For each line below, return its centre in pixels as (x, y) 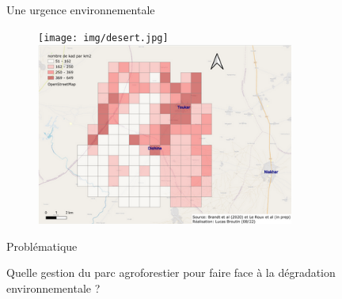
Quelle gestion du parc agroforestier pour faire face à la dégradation (171, 273)
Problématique (42, 246)
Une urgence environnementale (81, 9)
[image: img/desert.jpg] (103, 38)
